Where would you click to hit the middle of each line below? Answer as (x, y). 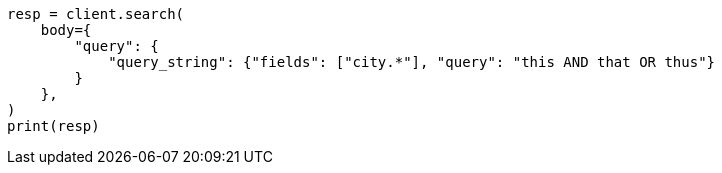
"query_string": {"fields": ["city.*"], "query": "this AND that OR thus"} (412, 62)
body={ (66, 30)
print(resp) (53, 126)
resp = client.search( (96, 14)
